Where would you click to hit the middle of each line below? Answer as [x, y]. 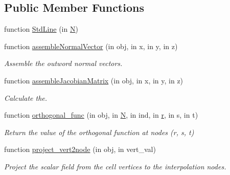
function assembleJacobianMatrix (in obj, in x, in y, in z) [94, 80]
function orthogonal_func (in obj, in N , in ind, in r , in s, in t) [101, 115]
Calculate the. [26, 97]
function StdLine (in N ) [41, 29]
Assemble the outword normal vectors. [63, 63]
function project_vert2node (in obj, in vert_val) [80, 149]
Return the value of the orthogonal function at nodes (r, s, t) [99, 132]
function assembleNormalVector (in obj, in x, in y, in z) [91, 46]
